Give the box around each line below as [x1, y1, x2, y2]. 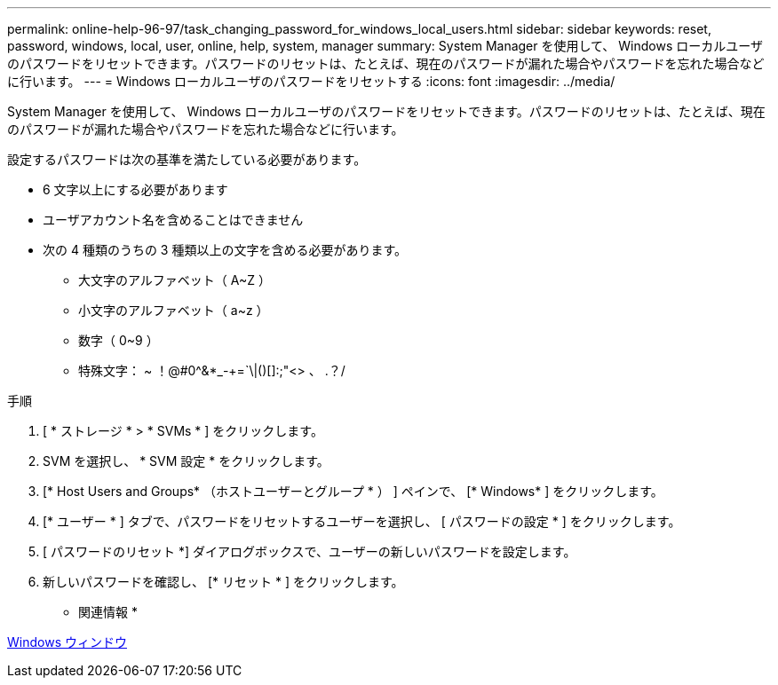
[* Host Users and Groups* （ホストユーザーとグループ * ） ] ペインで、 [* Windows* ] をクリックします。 [43, 484, 663, 499]
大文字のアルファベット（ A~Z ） [78, 272, 271, 287]
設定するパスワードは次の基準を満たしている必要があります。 [7, 152, 367, 167]
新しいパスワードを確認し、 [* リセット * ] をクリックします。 [43, 574, 404, 589]
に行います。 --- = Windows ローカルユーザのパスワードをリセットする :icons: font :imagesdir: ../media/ [7, 74, 615, 89]
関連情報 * [78, 604, 138, 619]
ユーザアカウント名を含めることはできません [43, 212, 304, 227]
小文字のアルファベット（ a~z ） [78, 303, 269, 318]
